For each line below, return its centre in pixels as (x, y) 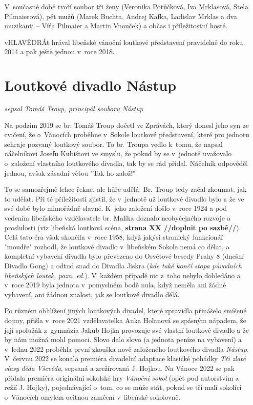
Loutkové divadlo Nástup (90, 85)
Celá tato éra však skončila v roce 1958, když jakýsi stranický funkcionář (114, 237)
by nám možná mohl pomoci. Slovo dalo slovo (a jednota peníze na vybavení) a (123, 339)
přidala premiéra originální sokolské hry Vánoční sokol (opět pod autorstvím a (122, 377)
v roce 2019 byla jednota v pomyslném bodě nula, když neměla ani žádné (115, 285)
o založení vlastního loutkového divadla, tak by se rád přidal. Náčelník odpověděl (126, 163)
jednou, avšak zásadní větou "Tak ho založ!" (70, 172)
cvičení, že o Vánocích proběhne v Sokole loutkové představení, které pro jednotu (127, 134)
